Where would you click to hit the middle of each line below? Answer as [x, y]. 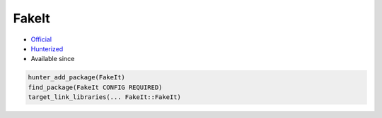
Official [41, 39]
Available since [53, 59]
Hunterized [47, 48]
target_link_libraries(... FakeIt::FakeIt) [105, 97]
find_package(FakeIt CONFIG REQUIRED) [95, 87]
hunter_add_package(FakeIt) [76, 78]
